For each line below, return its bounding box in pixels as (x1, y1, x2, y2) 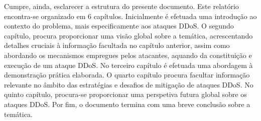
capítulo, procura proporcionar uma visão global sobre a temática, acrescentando (4, 30, 253, 40)
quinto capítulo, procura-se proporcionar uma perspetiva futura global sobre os (4, 89, 247, 99)
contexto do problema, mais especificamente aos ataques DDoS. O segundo (4, 20, 234, 31)
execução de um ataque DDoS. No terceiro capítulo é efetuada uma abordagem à (4, 59, 253, 70)
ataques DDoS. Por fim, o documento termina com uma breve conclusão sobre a (4, 98, 250, 109)
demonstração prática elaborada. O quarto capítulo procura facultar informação (4, 69, 250, 80)
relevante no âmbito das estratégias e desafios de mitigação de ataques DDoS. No (4, 79, 253, 89)
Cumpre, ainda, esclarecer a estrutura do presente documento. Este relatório (4, 1, 239, 11)
